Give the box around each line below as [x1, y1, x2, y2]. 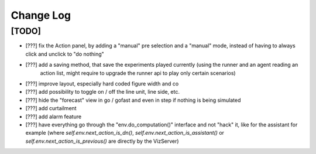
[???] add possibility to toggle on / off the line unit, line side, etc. [25, 88, 180, 95]
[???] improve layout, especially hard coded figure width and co [25, 80, 179, 87]
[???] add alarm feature [25, 113, 82, 120]
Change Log [11, 9, 71, 22]
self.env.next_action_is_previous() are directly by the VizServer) [25, 138, 179, 145]
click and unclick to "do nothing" [25, 50, 105, 57]
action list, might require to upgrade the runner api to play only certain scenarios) [40, 69, 236, 76]
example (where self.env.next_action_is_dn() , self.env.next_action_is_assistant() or [25, 129, 225, 136]
